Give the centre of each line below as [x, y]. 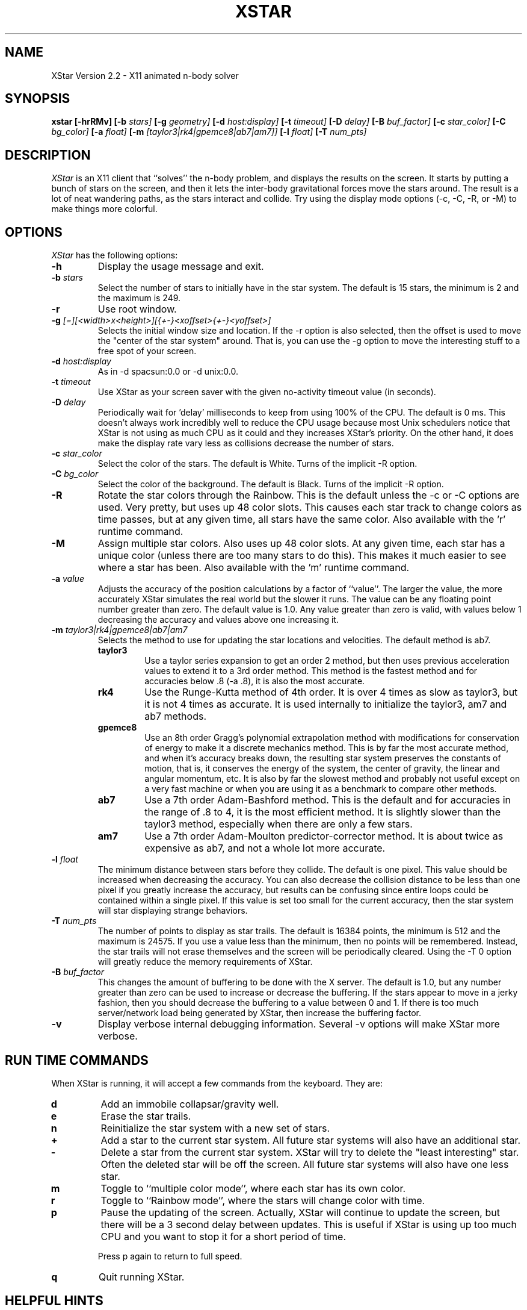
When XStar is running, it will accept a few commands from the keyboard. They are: [217, 1083]
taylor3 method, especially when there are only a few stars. [279, 824]
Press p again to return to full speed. [170, 1256]
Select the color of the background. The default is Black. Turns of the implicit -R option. [271, 484]
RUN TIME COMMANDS [77, 1060]
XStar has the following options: [115, 255]
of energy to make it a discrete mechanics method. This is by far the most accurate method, [327, 748]
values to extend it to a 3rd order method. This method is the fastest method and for [311, 671]
